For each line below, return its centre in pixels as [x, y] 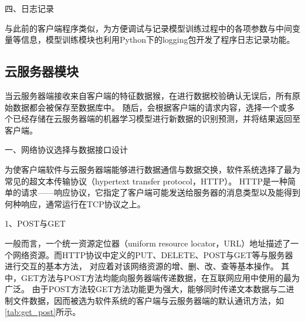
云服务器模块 [42, 71]
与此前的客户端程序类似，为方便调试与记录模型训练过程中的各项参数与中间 [148, 28]
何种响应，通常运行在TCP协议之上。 [75, 203]
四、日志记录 [29, 8]
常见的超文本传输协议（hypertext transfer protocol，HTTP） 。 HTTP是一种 [146, 181]
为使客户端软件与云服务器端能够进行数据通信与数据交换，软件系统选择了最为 [152, 169]
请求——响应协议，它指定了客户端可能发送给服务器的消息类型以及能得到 [160, 192]
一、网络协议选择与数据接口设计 [66, 150]
